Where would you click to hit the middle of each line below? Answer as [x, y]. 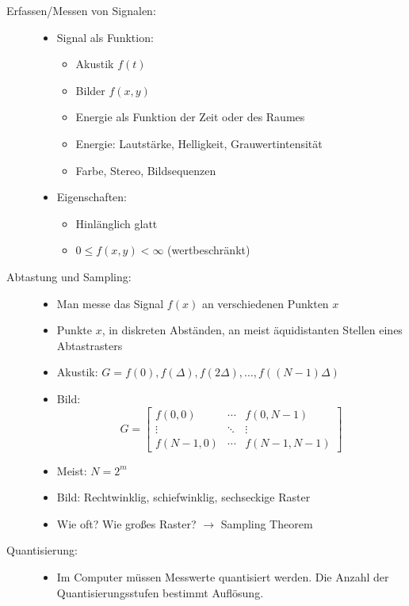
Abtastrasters [90, 345]
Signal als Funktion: [105, 37]
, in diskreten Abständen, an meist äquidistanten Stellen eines [252, 330]
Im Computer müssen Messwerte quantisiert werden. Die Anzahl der [223, 576]
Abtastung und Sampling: [69, 276]
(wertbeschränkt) [209, 250]
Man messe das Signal [110, 303]
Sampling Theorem [267, 523]
